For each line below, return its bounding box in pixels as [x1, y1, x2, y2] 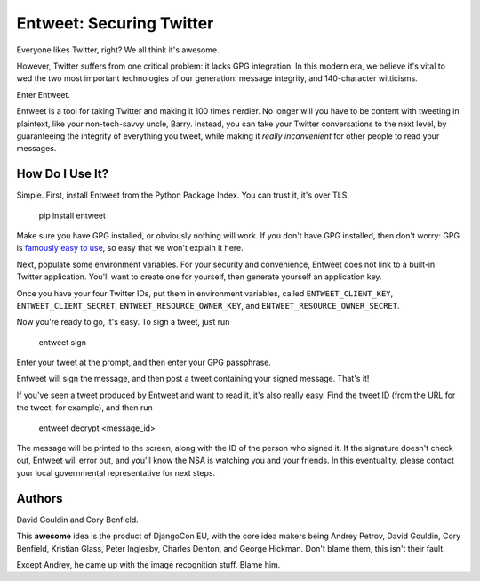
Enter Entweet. [16, 89, 71, 100]
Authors [16, 490, 63, 506]
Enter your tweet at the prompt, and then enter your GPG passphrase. [16, 357, 271, 368]
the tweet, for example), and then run [16, 402, 153, 413]
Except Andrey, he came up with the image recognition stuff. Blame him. [16, 559, 281, 569]
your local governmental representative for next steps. [16, 467, 216, 478]
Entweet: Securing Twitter [16, 13, 214, 33]
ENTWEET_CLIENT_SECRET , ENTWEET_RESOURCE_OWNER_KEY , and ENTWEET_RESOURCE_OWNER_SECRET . [16, 300, 400, 311]
